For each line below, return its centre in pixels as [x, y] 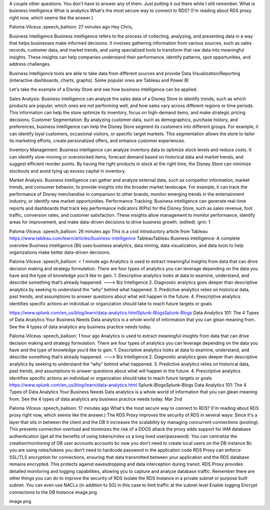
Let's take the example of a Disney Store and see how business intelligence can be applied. [103, 90]
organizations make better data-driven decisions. [60, 252]
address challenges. [30, 64]
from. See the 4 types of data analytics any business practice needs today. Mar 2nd [96, 399]
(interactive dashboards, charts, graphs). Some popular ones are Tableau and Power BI [99, 80]
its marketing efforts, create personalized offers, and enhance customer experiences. [97, 141]
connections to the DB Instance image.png [53, 492]
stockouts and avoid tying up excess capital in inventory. [67, 171]
